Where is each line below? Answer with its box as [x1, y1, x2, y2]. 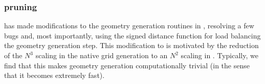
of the [4, 50, 23, 60]
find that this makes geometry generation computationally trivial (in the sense [4, 60, 250, 70]
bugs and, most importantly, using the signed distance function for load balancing [4, 30, 261, 40]
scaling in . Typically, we [181, 50, 258, 60]
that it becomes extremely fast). [4, 70, 105, 80]
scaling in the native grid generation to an [35, 50, 168, 60]
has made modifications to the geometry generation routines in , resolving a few [4, 20, 254, 31]
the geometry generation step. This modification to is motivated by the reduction [4, 40, 259, 51]
